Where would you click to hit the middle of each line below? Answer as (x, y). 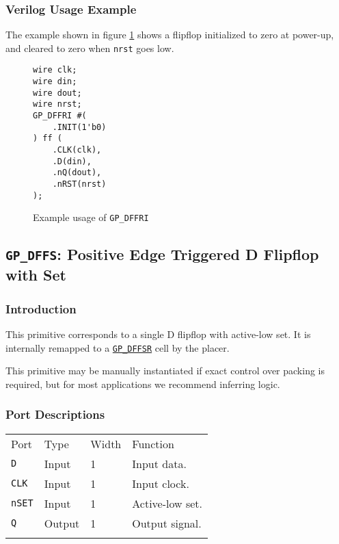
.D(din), (72, 161)
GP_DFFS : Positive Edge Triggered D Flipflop (162, 254)
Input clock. (161, 483)
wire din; (55, 82)
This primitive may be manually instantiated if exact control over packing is (165, 371)
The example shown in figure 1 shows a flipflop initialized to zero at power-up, (170, 35)
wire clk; (55, 70)
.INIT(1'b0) (79, 127)
